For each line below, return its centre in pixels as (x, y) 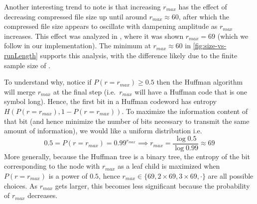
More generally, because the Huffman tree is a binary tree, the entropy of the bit (127, 156)
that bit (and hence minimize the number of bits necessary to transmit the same (127, 121)
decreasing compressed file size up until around (76, 16)
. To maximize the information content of (185, 111)
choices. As (21, 185)
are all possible (231, 175)
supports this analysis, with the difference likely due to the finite (139, 55)
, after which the (204, 16)
